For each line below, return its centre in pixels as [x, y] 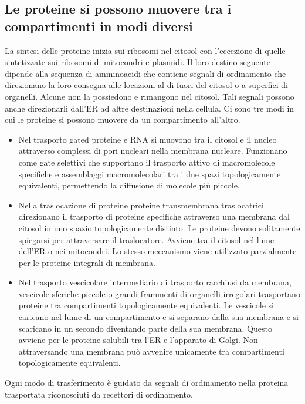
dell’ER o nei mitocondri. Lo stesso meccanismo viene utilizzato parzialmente [157, 251]
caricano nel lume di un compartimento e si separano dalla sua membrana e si [158, 317]
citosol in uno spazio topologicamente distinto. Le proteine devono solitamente [159, 228]
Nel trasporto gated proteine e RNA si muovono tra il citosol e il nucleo [148, 139]
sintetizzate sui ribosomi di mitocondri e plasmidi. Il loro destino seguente [138, 62]
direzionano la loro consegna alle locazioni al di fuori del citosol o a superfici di [147, 85]
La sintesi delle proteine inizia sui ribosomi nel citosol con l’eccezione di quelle [145, 50]
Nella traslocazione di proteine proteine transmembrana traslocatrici [141, 205]
